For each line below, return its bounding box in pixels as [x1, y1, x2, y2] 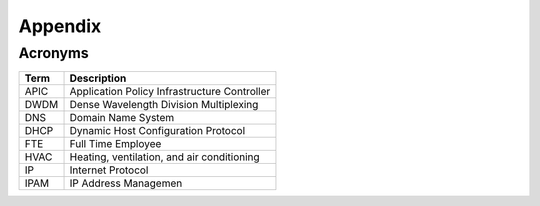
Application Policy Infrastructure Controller [69, 85, 271, 99]
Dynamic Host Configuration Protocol [69, 124, 246, 138]
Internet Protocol [69, 163, 149, 177]
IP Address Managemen [69, 176, 183, 190]
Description [69, 71, 127, 85]
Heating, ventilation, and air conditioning [69, 150, 260, 164]
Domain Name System [69, 111, 175, 125]
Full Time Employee [69, 137, 162, 151]
